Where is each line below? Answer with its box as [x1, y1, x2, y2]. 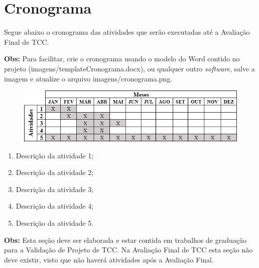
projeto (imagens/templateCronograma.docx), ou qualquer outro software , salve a [4, 63, 255, 73]
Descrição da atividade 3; [16, 184, 94, 194]
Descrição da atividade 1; [16, 150, 94, 160]
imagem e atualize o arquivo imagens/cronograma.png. [4, 73, 173, 83]
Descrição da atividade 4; [16, 201, 94, 211]
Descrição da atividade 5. [16, 217, 94, 228]
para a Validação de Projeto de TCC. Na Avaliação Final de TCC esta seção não [4, 244, 253, 255]
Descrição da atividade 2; [16, 167, 94, 177]
